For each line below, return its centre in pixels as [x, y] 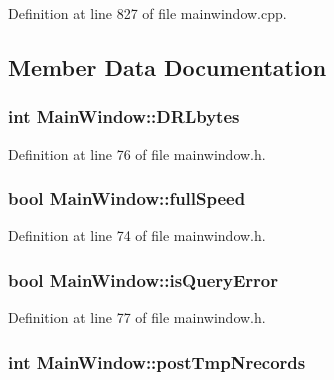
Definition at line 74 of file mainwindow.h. [137, 235]
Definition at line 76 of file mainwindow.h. [137, 153]
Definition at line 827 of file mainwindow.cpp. [147, 13]
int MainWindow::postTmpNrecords [157, 361]
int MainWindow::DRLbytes [124, 116]
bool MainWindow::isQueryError [143, 279]
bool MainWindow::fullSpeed [127, 198]
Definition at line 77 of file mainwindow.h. [137, 317]
